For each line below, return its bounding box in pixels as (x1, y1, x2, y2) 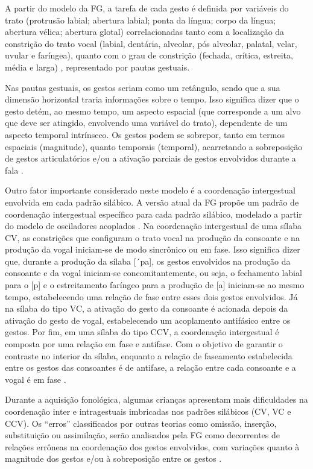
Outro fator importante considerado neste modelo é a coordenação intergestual (5, 184, 296, 197)
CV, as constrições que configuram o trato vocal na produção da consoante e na (5, 231, 300, 244)
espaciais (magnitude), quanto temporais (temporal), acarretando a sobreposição (5, 140, 303, 153)
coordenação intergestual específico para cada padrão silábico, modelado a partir (5, 207, 302, 220)
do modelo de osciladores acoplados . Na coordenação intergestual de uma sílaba (5, 219, 302, 232)
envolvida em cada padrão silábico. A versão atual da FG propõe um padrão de (5, 195, 299, 208)
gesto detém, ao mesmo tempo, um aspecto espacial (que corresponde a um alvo (5, 104, 301, 117)
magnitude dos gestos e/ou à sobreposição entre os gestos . (5, 452, 222, 465)
